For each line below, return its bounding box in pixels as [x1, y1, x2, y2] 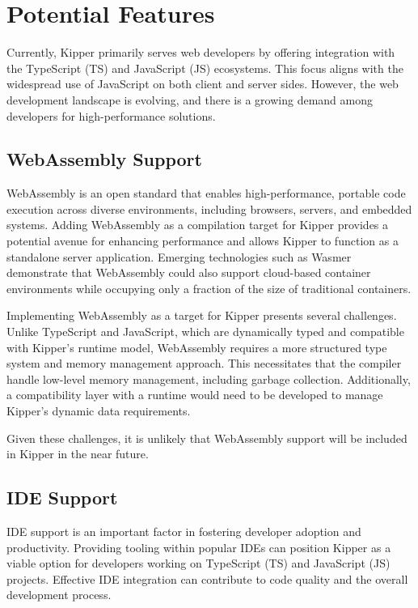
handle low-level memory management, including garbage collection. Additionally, [6, 370, 411, 387]
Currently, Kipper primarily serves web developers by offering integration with [6, 44, 395, 61]
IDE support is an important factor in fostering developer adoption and [6, 523, 361, 539]
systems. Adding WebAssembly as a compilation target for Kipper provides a [6, 216, 389, 233]
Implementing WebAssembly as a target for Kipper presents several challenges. [6, 307, 397, 324]
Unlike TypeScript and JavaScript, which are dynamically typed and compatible [6, 323, 404, 340]
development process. [6, 586, 112, 603]
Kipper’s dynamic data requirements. [6, 402, 191, 419]
